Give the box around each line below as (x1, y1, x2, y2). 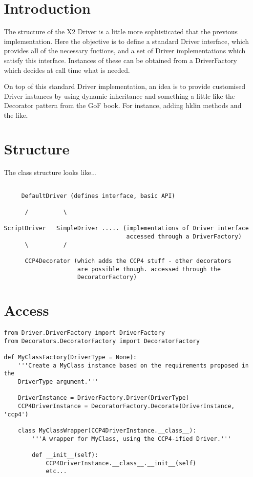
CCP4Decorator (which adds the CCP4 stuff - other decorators (24, 258, 232, 265)
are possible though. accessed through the (77, 265, 221, 273)
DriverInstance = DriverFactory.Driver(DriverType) (18, 394, 190, 402)
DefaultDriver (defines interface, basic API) (21, 192, 175, 199)
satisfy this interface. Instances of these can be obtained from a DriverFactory (4, 55, 237, 65)
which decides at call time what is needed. (4, 65, 130, 75)
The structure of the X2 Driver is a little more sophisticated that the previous (4, 26, 238, 37)
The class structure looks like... (4, 167, 97, 177)
